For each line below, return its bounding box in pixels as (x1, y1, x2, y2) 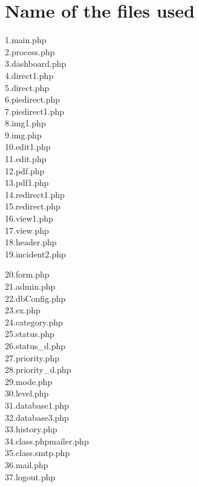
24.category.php (5, 315, 63, 328)
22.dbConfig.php (5, 291, 66, 304)
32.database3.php (5, 410, 69, 423)
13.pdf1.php (5, 176, 49, 189)
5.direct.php (5, 81, 50, 94)
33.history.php (5, 423, 57, 435)
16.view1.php (5, 212, 53, 225)
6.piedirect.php (5, 93, 60, 106)
